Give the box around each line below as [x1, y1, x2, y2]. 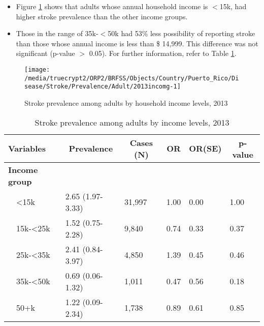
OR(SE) [189, 142, 222, 155]
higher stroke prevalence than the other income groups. [16, 11, 188, 21]
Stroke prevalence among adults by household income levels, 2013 [24, 97, 228, 108]
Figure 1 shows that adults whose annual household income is [16, 1, 208, 11]
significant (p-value [16, 48, 75, 58]
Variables [8, 142, 46, 155]
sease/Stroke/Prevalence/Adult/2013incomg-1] [24, 83, 181, 91]
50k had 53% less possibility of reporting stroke [108, 28, 255, 39]
